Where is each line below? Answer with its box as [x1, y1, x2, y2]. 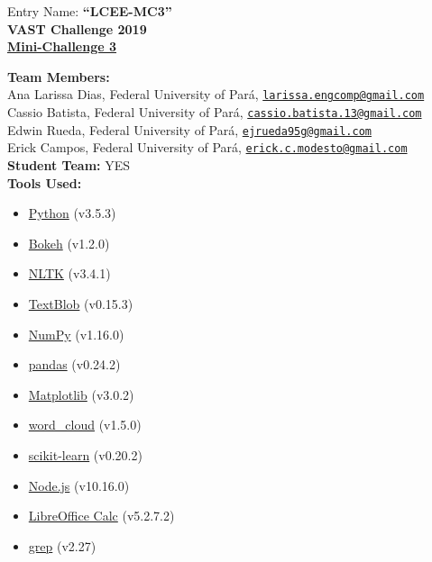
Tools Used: [7, 173, 82, 192]
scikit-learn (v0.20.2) [28, 445, 142, 464]
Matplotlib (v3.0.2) [28, 385, 134, 403]
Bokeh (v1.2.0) [28, 233, 110, 252]
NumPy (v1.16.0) [28, 324, 124, 343]
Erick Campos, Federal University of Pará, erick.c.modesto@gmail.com [7, 138, 408, 157]
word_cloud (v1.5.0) [28, 415, 142, 434]
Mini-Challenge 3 [7, 37, 117, 56]
